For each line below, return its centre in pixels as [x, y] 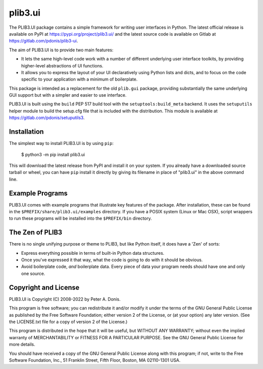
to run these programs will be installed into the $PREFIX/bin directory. [80, 218]
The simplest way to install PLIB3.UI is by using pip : [61, 143]
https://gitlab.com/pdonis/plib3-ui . [44, 41]
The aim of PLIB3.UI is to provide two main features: [61, 50]
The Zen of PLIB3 [36, 233]
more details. [22, 345]
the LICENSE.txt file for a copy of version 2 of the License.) [68, 322]
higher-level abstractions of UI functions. [62, 65]
